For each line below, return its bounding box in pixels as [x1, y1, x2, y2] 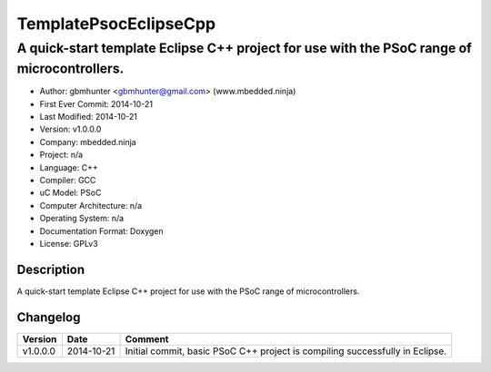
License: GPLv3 [39, 238, 99, 249]
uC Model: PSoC [39, 187, 102, 199]
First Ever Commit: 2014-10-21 [39, 98, 154, 109]
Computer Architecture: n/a [39, 200, 143, 210]
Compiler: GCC [39, 174, 96, 185]
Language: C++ [39, 162, 99, 172]
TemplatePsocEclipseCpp [16, 14, 216, 34]
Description [16, 261, 85, 277]
